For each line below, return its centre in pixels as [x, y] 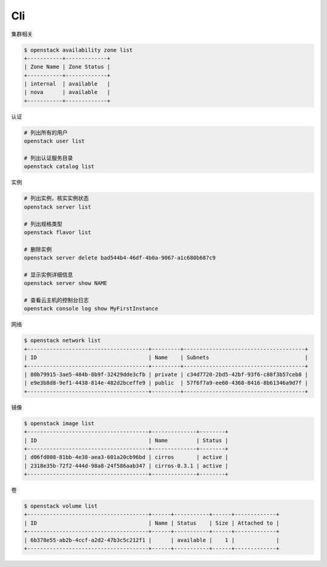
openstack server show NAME [65, 283]
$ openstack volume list [61, 506]
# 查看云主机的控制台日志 [56, 300]
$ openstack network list [62, 341]
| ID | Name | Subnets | [166, 357]
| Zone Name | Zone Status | [67, 67]
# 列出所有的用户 [46, 133]
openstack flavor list [58, 232]
